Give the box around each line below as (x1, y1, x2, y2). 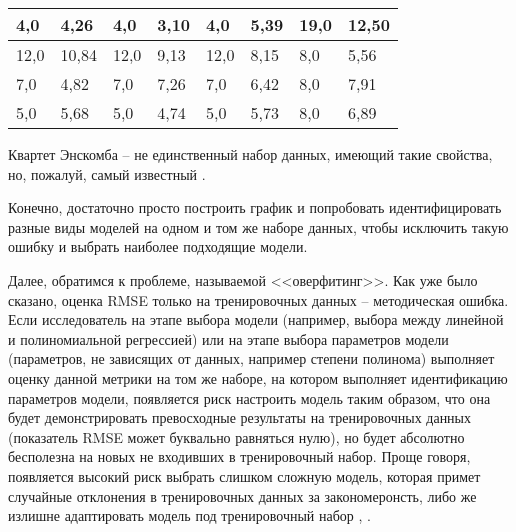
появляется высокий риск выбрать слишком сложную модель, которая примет (8, 465, 481, 486)
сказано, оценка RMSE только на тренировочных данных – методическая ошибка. (8, 289, 509, 310)
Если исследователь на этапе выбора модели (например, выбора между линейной (8, 309, 504, 330)
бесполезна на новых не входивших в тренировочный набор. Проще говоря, (8, 446, 471, 467)
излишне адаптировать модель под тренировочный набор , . (8, 505, 371, 526)
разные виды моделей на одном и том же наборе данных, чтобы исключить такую (8, 216, 509, 237)
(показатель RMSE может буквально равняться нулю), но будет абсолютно (8, 426, 465, 447)
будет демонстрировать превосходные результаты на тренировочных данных (8, 407, 472, 428)
